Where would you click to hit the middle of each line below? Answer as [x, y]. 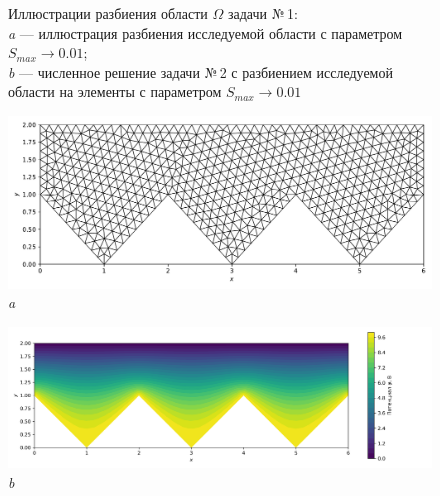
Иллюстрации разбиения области [108, 13]
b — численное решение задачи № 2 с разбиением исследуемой [200, 71]
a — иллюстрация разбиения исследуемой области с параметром [205, 32]
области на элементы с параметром [115, 91]
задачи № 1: [263, 13]
